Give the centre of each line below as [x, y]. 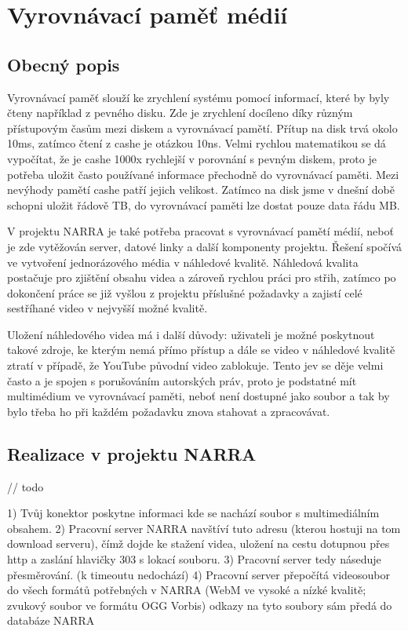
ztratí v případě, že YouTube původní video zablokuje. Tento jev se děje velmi [195, 365]
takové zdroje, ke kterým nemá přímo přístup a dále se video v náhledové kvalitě [201, 350]
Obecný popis [64, 64]
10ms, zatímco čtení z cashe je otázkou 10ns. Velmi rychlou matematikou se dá [197, 143]
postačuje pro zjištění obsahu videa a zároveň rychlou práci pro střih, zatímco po [202, 277]
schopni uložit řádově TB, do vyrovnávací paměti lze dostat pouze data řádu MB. [204, 204]
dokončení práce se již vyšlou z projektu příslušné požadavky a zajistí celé [185, 292]
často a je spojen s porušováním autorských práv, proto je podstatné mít [182, 380]
